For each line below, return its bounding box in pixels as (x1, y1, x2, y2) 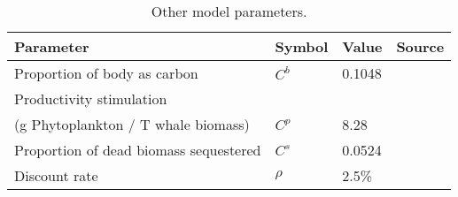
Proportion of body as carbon (14, 63, 198, 83)
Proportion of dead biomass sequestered (14, 140, 261, 160)
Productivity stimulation (14, 88, 167, 109)
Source (396, 36, 445, 57)
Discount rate (14, 165, 98, 186)
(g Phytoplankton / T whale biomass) (14, 114, 250, 134)
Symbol (275, 36, 329, 57)
